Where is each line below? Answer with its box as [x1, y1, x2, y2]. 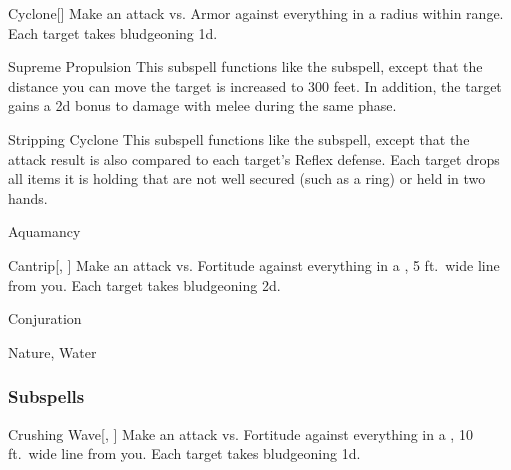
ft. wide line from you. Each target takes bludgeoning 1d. [8, 443, 361, 464]
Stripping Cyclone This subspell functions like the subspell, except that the [8, 128, 470, 149]
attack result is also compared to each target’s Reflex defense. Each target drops [8, 148, 500, 169]
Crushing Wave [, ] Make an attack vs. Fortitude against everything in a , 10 [8, 423, 473, 444]
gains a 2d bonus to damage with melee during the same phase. [8, 95, 397, 116]
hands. [8, 187, 48, 208]
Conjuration [8, 308, 82, 329]
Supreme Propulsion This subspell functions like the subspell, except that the [8, 56, 483, 77]
